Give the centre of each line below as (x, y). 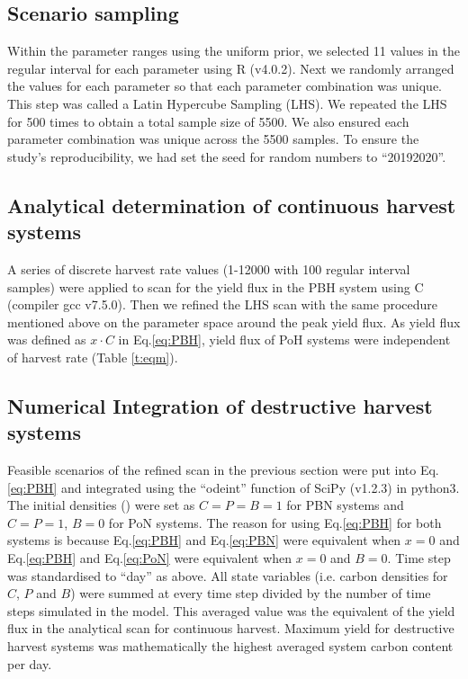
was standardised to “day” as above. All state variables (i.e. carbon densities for (228, 575)
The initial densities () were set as (101, 505)
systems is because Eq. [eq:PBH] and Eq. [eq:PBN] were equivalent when (204, 540)
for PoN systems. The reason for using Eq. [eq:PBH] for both (275, 522)
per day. (30, 663)
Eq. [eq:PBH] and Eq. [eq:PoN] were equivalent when (150, 558)
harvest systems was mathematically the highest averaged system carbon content (230, 646)
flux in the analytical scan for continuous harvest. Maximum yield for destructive (231, 628)
